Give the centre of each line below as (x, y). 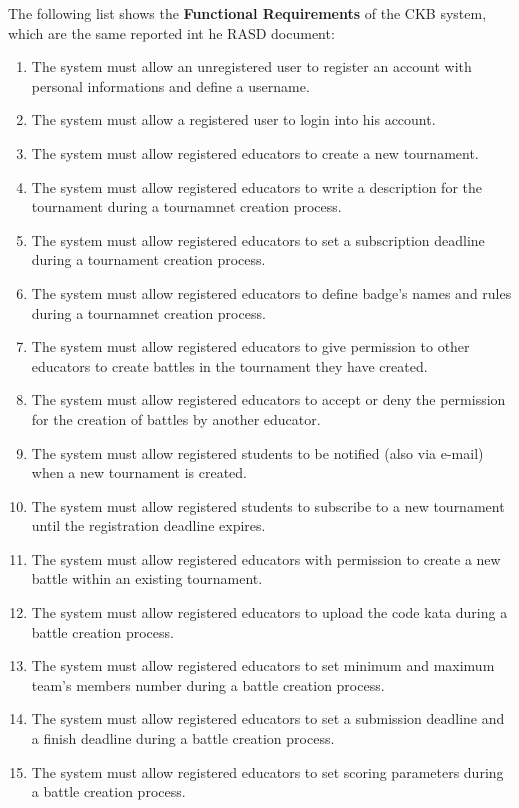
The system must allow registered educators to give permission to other (250, 346)
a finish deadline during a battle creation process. (183, 738)
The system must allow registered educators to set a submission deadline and (268, 718)
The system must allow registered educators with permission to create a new (266, 558)
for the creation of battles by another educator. (176, 418)
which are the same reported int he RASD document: (171, 32)
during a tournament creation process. (148, 259)
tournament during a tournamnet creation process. (186, 206)
